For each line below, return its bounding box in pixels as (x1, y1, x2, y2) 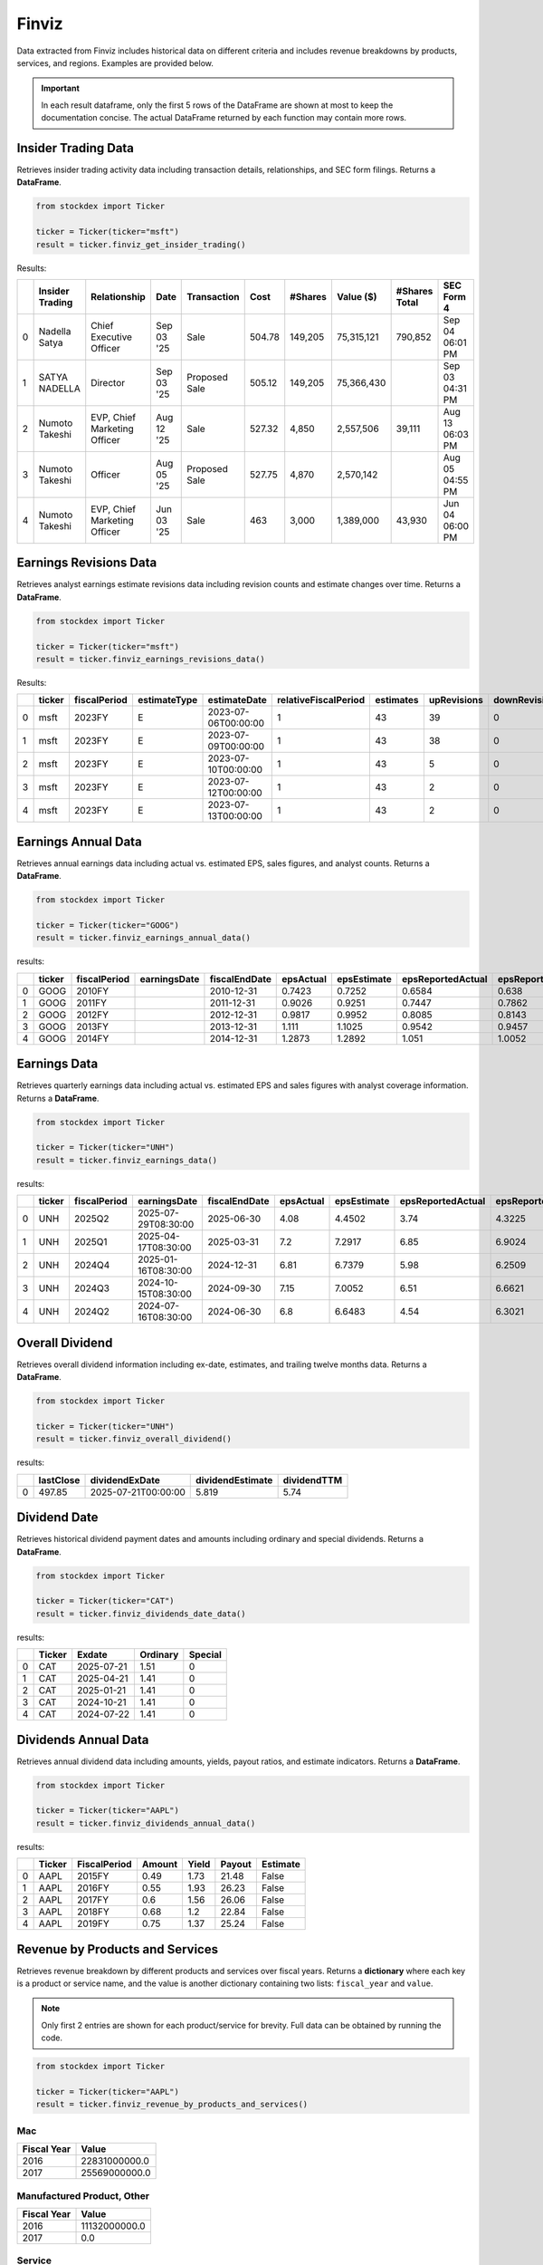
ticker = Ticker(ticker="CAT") (35, 1595, 176, 1606)
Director (90, 376, 126, 389)
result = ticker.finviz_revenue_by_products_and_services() (35, 2099, 309, 2110)
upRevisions (428, 694, 484, 707)
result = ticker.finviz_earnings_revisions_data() (35, 654, 266, 664)
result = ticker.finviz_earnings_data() (35, 1155, 217, 1165)
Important (41, 82, 81, 94)
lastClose (38, 1473, 81, 1486)
